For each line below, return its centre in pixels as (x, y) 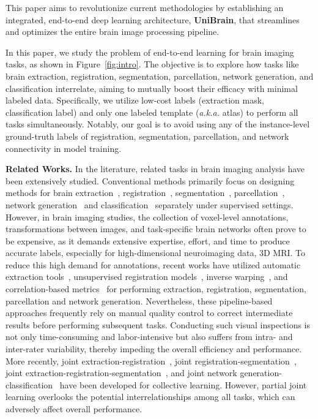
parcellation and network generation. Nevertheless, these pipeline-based (139, 300)
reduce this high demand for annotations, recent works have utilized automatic (153, 264)
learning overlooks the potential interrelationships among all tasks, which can (150, 397)
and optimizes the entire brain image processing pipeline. (113, 32)
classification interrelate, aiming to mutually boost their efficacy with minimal (152, 88)
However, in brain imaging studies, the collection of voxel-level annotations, (147, 217)
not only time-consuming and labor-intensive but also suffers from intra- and (149, 337)
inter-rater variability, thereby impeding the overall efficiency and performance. (154, 349)
